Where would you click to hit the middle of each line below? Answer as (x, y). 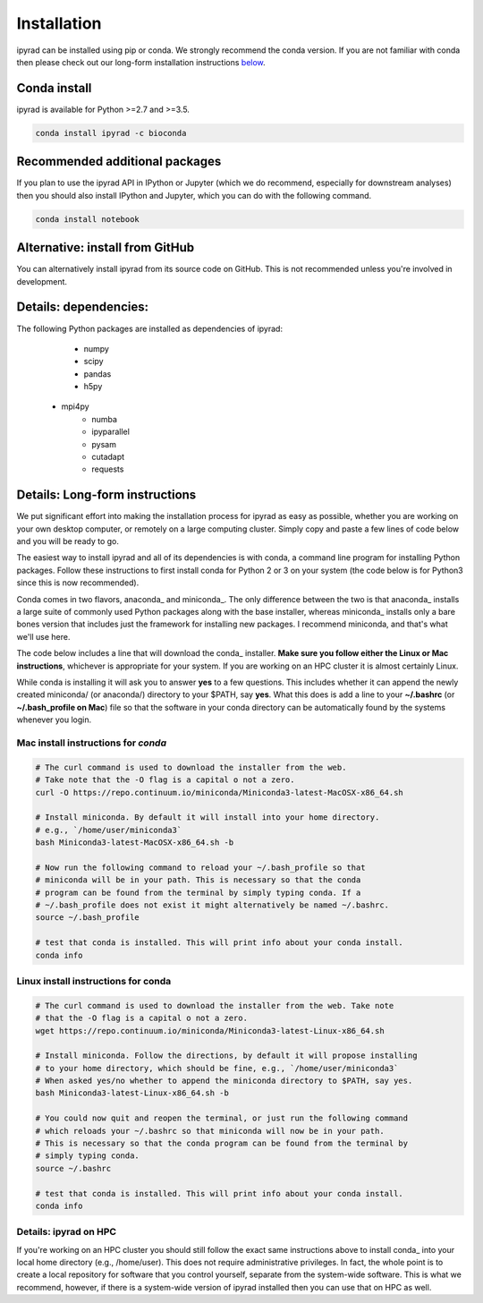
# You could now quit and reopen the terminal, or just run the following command (222, 1118)
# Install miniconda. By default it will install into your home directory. (208, 818)
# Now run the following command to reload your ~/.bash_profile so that (200, 867)
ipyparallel (110, 432)
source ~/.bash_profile (88, 918)
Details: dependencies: (83, 307)
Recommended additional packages (119, 162)
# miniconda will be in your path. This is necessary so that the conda (198, 880)
